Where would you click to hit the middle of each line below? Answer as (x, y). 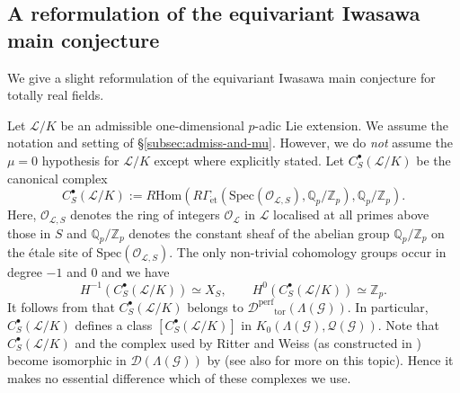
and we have (136, 272)
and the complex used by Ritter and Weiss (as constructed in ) (248, 342)
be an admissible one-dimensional (152, 125)
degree (25, 272)
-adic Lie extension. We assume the (351, 125)
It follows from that (61, 306)
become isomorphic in (67, 360)
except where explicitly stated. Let (249, 160)
